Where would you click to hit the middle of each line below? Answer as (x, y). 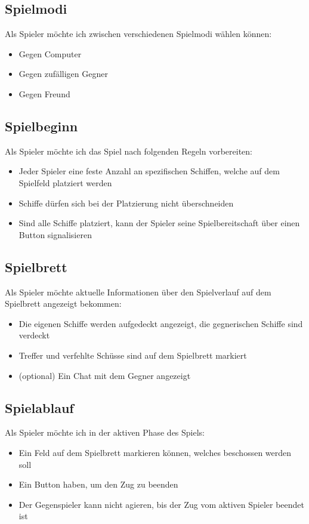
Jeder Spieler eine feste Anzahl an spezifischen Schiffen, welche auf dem (149, 171)
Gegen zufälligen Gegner (63, 74)
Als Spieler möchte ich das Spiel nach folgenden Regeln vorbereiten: (129, 151)
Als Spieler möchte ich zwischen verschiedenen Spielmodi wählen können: (138, 34)
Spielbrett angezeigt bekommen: (63, 303)
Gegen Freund (44, 93)
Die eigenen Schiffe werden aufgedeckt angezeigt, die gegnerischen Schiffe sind (161, 323)
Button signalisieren (55, 234)
